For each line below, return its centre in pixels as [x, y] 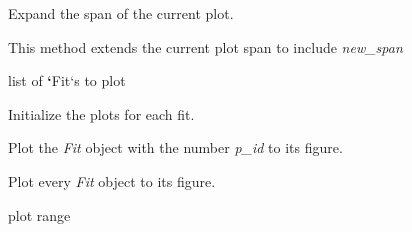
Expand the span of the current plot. [121, 13]
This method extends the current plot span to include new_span [205, 46]
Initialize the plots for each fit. [101, 113]
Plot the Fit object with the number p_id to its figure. [175, 147]
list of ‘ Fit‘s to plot [67, 80]
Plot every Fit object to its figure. [112, 180]
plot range [39, 214]
